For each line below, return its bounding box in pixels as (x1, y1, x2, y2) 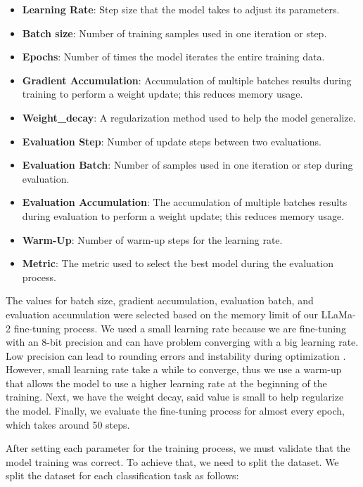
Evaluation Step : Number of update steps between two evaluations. (22, 134, 321, 148)
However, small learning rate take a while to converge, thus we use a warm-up (6, 362, 342, 377)
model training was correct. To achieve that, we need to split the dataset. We (6, 454, 339, 469)
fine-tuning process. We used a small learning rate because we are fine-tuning (13, 320, 346, 335)
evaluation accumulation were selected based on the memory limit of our (6, 306, 318, 321)
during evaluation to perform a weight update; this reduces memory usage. (22, 208, 345, 223)
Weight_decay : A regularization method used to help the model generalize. (22, 110, 356, 124)
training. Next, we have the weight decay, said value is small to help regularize (6, 389, 344, 404)
